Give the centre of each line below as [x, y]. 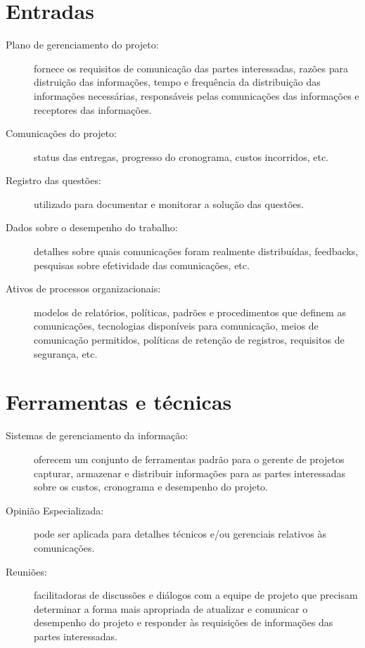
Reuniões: [26, 571]
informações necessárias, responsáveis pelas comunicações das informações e [197, 95]
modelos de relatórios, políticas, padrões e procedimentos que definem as [190, 312]
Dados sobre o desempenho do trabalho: [92, 227]
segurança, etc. [66, 353]
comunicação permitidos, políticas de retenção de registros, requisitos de [189, 340]
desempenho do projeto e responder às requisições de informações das [184, 622]
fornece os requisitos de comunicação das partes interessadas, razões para [191, 68]
